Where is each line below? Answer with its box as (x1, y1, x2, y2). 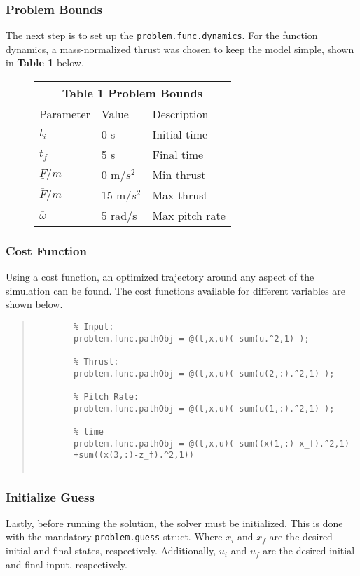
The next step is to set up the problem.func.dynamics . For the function (6, 28, 318, 43)
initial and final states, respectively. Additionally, (6, 543, 216, 558)
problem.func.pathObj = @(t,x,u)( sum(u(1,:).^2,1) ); (74, 403, 335, 414)
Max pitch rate (152, 207, 226, 224)
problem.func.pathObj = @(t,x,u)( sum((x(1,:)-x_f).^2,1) (74, 438, 349, 449)
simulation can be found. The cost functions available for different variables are (6, 283, 346, 297)
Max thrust (152, 187, 208, 204)
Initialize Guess (6, 488, 95, 505)
